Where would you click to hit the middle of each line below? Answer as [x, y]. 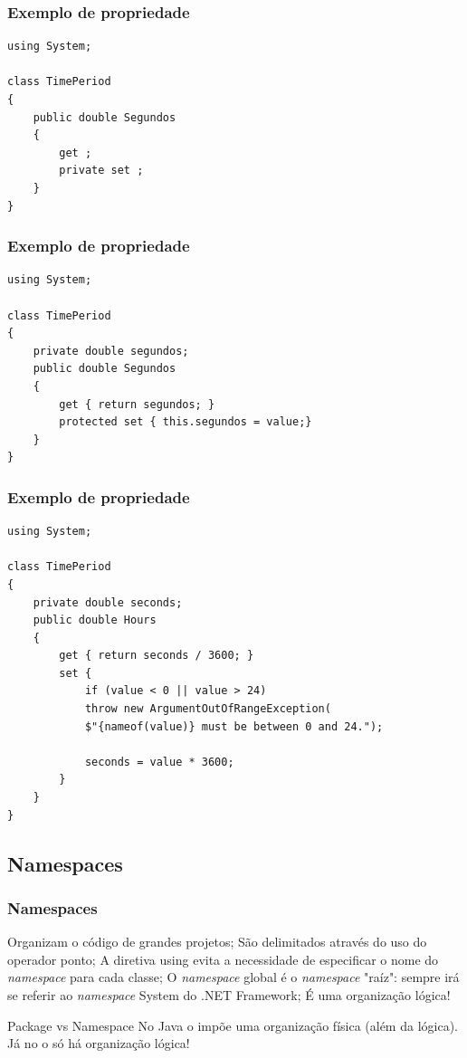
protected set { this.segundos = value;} [186, 422]
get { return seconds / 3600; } [157, 656]
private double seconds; [108, 602]
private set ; [101, 171]
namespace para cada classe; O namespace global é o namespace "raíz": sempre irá [233, 977]
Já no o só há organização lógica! [99, 1043]
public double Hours [95, 620]
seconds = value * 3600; [159, 762]
